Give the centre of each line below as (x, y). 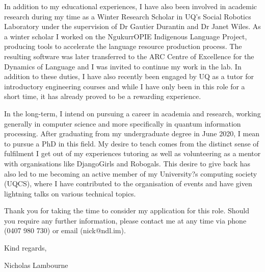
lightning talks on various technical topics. (70, 193)
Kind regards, (25, 248)
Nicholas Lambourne (36, 265)
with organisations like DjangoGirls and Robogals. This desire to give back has (127, 163)
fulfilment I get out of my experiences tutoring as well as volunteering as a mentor (132, 153)
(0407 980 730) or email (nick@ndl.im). (65, 230)
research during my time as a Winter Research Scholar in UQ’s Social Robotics (128, 16)
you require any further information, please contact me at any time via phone (125, 220)
